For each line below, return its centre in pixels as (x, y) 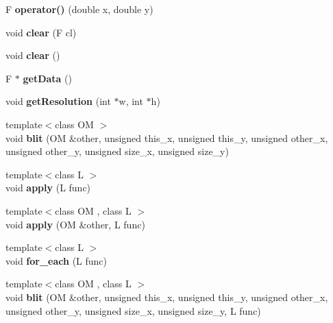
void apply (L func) (48, 188)
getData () (47, 78)
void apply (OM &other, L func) (75, 224)
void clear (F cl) (41, 32)
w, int (131, 101)
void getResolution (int (58, 101)
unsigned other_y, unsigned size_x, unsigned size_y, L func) (133, 310)
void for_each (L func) (57, 260)
